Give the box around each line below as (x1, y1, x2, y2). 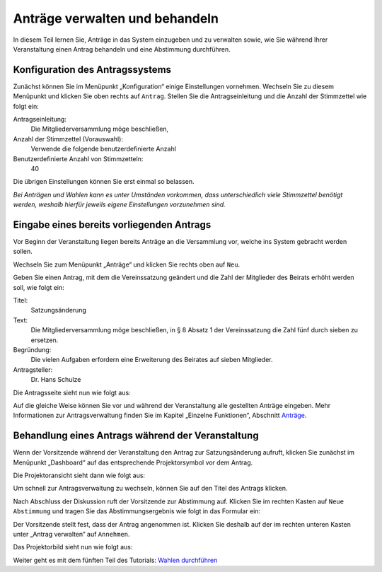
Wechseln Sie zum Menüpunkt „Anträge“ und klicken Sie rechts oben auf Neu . (13, 260, 241, 269)
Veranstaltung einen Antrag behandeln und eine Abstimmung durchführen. (13, 45, 231, 53)
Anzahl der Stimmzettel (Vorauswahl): (13, 134, 124, 143)
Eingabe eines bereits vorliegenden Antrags (13, 218, 212, 230)
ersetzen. (30, 336, 59, 344)
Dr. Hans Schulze (30, 375, 81, 384)
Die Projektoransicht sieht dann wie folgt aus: (13, 471, 145, 479)
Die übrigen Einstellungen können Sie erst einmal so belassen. (13, 177, 195, 186)
